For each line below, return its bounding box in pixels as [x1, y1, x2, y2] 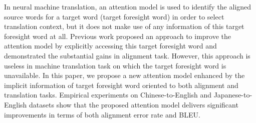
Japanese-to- [213, 89, 252, 100]
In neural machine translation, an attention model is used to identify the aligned [4, 1, 251, 11]
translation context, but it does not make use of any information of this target [4, 21, 244, 31]
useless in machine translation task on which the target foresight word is [4, 60, 226, 70]
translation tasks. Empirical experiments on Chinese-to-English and [4, 89, 211, 100]
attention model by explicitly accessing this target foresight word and [4, 40, 217, 51]
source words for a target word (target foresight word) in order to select [4, 11, 224, 21]
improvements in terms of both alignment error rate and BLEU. [4, 109, 200, 119]
